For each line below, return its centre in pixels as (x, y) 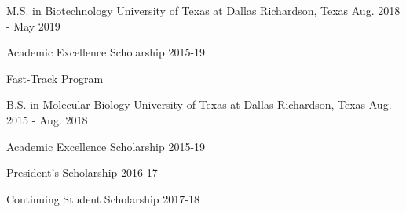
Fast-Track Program (55, 78)
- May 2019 (33, 25)
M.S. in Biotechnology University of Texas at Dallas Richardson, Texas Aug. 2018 (203, 10)
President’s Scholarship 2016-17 (82, 172)
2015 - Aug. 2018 (47, 119)
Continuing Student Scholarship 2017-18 (103, 198)
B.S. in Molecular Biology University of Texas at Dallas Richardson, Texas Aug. (199, 104)
